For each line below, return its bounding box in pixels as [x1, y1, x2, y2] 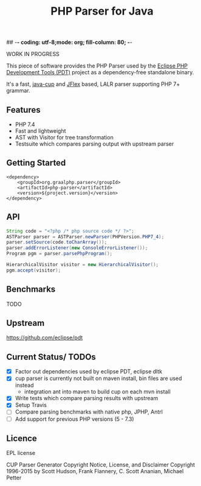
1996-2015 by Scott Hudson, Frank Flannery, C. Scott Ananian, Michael [6, 468, 184, 475]
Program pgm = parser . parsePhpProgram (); [6, 251, 113, 257]
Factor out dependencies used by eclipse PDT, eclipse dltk [15, 368, 163, 375]
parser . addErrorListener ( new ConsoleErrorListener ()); [6, 245, 148, 251]
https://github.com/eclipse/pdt [6, 334, 83, 342]
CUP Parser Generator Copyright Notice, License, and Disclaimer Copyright [6, 461, 196, 468]
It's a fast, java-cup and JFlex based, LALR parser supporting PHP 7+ [6, 80, 180, 88]
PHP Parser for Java [50, 4, 154, 18]
